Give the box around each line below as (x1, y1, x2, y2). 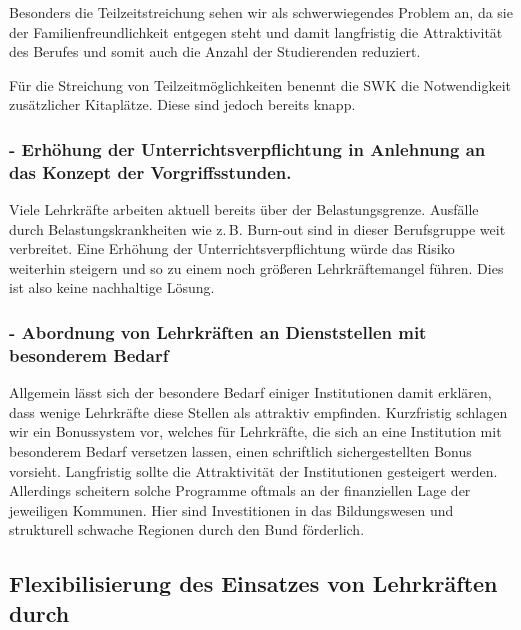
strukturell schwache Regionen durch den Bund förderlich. (9, 519, 365, 540)
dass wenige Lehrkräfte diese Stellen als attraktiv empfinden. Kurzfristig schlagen (9, 401, 508, 422)
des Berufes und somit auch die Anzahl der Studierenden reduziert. (9, 41, 421, 62)
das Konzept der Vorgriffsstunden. (9, 159, 292, 184)
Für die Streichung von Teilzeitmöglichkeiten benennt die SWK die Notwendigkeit (9, 74, 512, 95)
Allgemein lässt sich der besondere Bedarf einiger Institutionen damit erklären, (9, 382, 492, 403)
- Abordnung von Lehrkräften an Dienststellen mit (9, 320, 427, 344)
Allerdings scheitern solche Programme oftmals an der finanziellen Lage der (9, 480, 471, 501)
